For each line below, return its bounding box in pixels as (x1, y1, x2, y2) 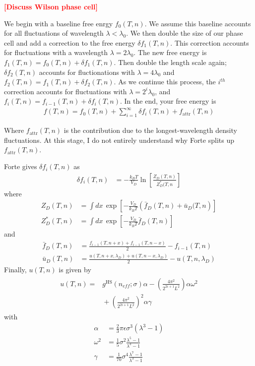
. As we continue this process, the (114, 76, 216, 87)
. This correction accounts (170, 37, 249, 48)
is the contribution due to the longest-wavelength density (64, 125, 237, 135)
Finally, (4, 264, 27, 275)
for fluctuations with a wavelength (4, 47, 108, 58)
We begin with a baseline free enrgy (4, 18, 113, 28)
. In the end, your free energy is (120, 96, 216, 106)
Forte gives (4, 161, 37, 172)
